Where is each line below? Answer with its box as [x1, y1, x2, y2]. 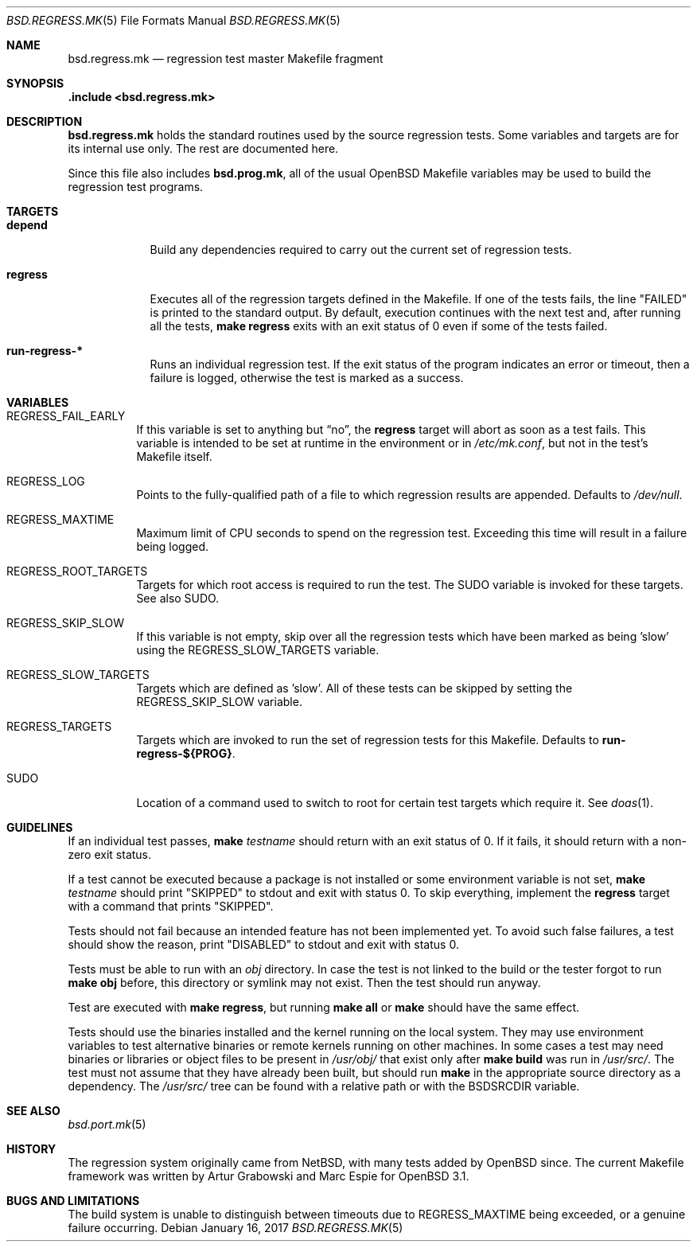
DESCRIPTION [6, 115, 83, 128]
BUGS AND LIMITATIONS [6, 1194, 140, 1207]
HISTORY [6, 1142, 56, 1156]
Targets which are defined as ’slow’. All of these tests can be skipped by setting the [136, 681, 573, 695]
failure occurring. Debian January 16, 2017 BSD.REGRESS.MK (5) [68, 1221, 403, 1234]
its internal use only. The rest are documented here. [68, 142, 339, 155]
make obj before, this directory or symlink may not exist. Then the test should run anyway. [68, 976, 541, 989]
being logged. [136, 540, 209, 553]
